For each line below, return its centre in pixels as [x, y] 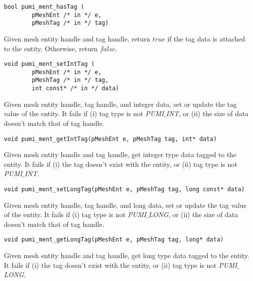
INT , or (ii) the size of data [207, 113]
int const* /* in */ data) [76, 89]
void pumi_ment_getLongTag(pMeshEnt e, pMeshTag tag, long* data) [114, 240]
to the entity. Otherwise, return [51, 48]
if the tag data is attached [206, 38]
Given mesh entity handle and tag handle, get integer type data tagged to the [120, 154]
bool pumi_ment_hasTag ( [44, 7]
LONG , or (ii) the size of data [193, 214]
